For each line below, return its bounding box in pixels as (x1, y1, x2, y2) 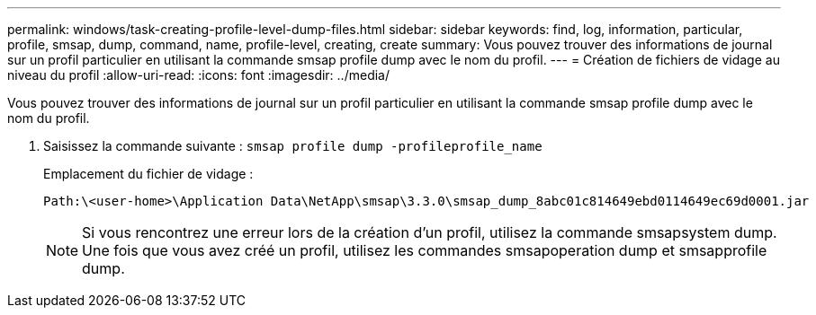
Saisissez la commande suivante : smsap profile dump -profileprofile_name (43, 138, 543, 153)
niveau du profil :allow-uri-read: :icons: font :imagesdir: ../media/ (7, 67, 390, 83)
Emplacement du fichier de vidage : (43, 166, 254, 181)
